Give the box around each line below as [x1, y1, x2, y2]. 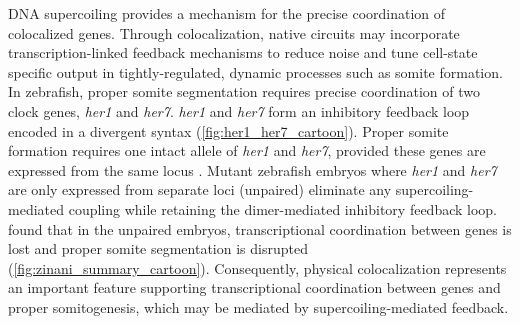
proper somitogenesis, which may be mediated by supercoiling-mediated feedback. [8, 296, 509, 317]
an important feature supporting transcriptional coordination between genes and [8, 277, 501, 298]
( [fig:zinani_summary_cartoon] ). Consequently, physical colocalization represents [8, 257, 507, 278]
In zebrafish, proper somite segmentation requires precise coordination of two [8, 81, 480, 102]
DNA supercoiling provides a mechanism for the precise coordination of [8, 3, 446, 23]
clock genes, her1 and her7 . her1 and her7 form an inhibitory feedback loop [8, 100, 470, 121]
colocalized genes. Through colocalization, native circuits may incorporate [8, 22, 460, 43]
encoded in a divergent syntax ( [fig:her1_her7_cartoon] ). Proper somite [8, 120, 449, 141]
